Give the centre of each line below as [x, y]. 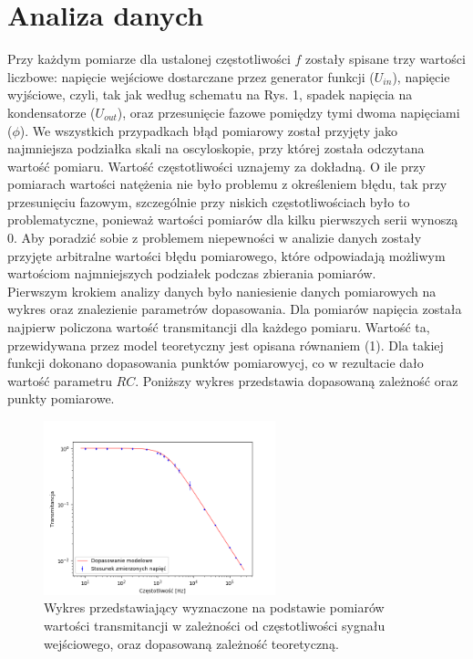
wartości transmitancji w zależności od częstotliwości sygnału [215, 625]
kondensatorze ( [51, 112]
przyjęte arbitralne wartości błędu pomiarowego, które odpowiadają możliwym [226, 255]
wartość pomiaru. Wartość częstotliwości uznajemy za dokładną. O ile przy [216, 166]
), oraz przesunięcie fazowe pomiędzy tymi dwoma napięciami [288, 112]
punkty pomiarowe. [61, 398]
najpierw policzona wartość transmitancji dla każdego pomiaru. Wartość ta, [219, 327]
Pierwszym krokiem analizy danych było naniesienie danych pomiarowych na [222, 291]
